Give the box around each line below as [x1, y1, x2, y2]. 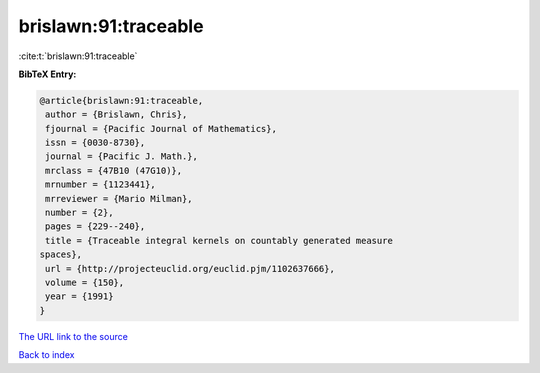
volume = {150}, [45, 277, 125, 288]
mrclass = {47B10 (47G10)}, [45, 165, 183, 176]
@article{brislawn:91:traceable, [39, 95, 204, 106]
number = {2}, [45, 207, 114, 219]
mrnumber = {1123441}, [45, 179, 157, 190]
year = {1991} [45, 291, 114, 302]
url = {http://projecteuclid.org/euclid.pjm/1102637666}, [45, 263, 335, 274]
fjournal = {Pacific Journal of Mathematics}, [45, 123, 277, 134]
